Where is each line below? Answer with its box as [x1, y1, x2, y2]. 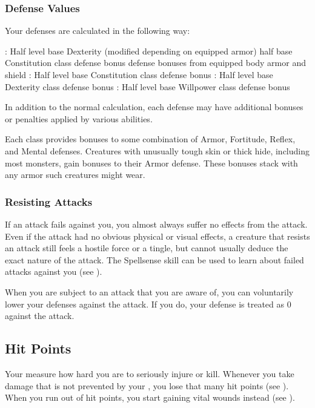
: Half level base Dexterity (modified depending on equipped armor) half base [5, 44, 293, 57]
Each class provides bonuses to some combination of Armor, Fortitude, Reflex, [5, 133, 296, 145]
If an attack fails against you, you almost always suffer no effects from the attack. [5, 217, 308, 230]
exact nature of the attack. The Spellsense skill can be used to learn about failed [5, 253, 304, 266]
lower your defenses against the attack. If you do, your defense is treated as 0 [5, 297, 291, 310]
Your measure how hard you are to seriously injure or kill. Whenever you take [5, 367, 294, 380]
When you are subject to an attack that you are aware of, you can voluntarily [5, 285, 294, 298]
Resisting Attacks [5, 194, 93, 209]
